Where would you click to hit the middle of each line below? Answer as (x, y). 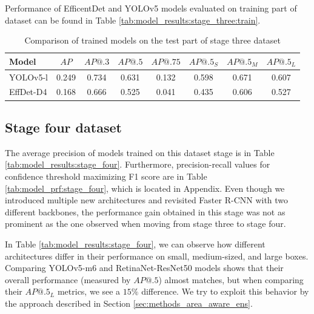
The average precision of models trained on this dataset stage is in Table (140, 152)
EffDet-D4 (28, 92)
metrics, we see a (89, 291)
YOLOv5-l (28, 77)
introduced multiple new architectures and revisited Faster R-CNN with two (147, 200)
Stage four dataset (63, 127)
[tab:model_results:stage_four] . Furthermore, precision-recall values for (138, 164)
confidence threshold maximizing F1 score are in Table (106, 176)
